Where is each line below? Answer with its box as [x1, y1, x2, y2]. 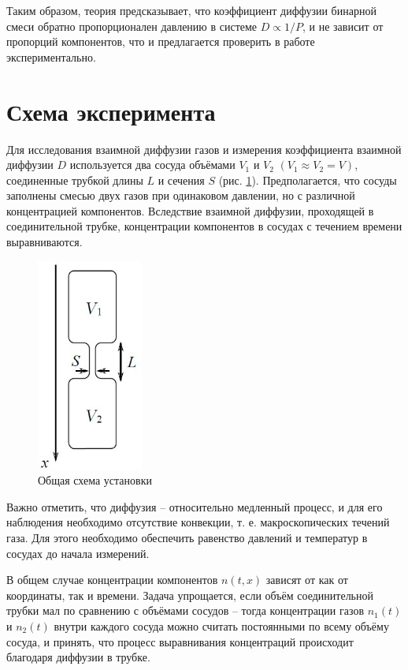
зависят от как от [265, 571, 348, 588]
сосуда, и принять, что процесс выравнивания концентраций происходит [6, 633, 354, 649]
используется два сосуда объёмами [69, 156, 236, 173]
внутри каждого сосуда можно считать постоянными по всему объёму [54, 617, 389, 634]
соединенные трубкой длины [6, 171, 143, 188]
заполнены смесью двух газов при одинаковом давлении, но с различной [6, 187, 355, 204]
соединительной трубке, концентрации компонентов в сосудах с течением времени [6, 218, 402, 234]
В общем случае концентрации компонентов [6, 571, 218, 588]
